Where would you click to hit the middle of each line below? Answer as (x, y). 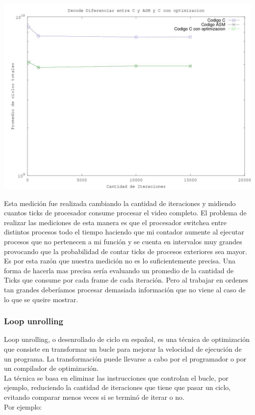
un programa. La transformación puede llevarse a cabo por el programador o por (125, 358)
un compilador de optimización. (51, 368)
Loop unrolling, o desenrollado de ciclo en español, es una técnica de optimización (127, 339)
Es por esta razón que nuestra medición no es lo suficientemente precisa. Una (120, 261)
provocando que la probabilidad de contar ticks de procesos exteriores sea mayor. (126, 251)
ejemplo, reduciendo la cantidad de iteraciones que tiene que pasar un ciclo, (117, 387)
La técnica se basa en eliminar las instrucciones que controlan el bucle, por (116, 377)
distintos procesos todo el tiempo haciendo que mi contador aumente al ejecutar (124, 232)
